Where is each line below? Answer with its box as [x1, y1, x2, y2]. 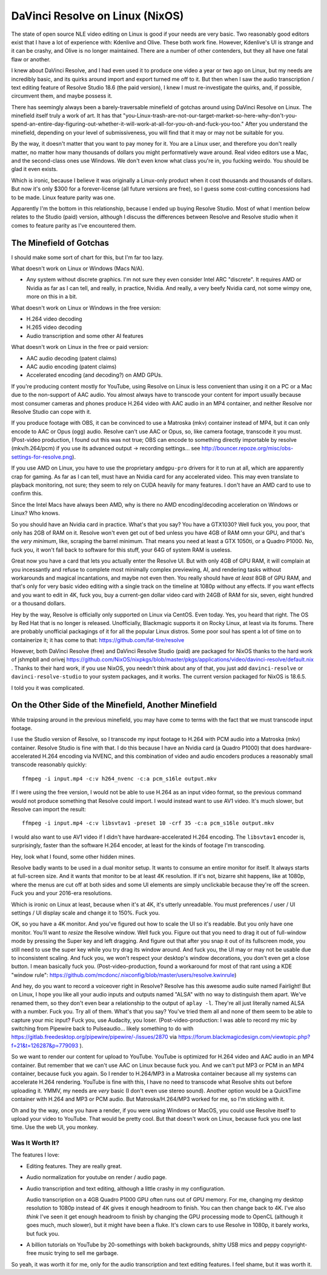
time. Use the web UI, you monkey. [11, 1123, 98, 1131]
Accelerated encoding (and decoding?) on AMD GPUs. [26, 371, 163, 379]
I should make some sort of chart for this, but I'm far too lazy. [11, 254, 164, 261]
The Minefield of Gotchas [11, 237, 109, 248]
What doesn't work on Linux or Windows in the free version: [11, 304, 161, 311]
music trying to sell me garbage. [38, 1250, 119, 1257]
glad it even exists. [11, 166, 58, 173]
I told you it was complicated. [11, 684, 85, 691]
